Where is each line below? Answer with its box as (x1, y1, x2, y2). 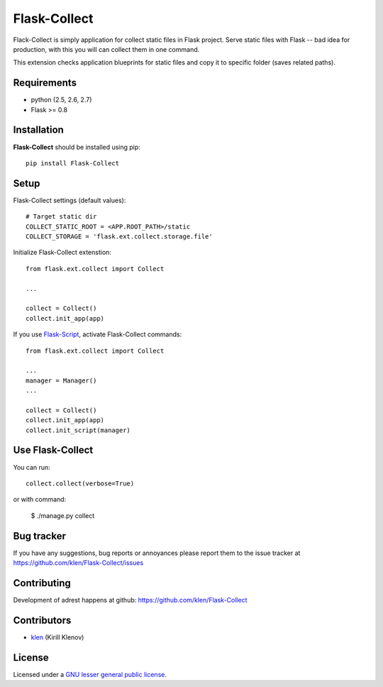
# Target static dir (26, 213, 97, 221)
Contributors (13, 614, 72, 626)
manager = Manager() (26, 376, 97, 385)
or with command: (13, 495, 67, 504)
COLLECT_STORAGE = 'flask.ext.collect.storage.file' (26, 233, 213, 241)
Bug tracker (13, 529, 67, 542)
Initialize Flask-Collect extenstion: (13, 248, 111, 257)
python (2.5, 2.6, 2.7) (30, 96, 92, 104)
